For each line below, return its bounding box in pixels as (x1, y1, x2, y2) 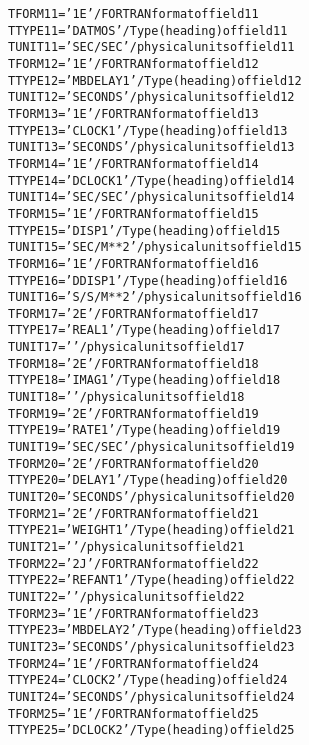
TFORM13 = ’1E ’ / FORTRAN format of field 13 (8, 106, 259, 121)
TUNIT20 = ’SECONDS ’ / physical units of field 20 (8, 490, 295, 505)
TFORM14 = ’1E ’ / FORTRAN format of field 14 (8, 156, 259, 171)
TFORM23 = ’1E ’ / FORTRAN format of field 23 (8, 606, 259, 621)
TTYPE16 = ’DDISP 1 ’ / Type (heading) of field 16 (8, 273, 288, 288)
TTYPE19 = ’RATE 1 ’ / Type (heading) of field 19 (8, 423, 281, 438)
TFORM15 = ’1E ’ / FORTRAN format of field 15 (8, 206, 259, 221)
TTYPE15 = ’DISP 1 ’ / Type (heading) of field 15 (8, 223, 281, 238)
